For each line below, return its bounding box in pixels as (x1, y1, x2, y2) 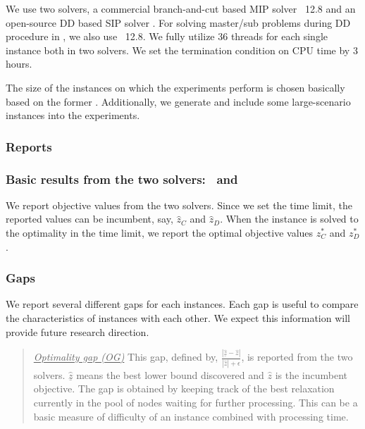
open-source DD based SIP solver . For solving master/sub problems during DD (6, 15, 351, 30)
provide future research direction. (6, 324, 149, 339)
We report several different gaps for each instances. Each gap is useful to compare (6, 297, 359, 311)
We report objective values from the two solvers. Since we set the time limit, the (6, 197, 352, 212)
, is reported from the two (241, 349, 353, 364)
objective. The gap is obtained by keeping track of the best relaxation (33, 381, 335, 396)
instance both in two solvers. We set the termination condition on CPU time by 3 (6, 42, 358, 57)
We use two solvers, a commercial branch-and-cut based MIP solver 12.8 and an (6, 1, 356, 15)
